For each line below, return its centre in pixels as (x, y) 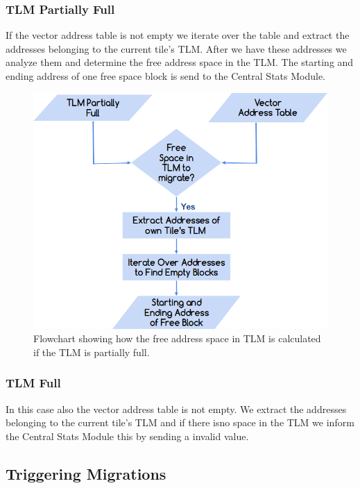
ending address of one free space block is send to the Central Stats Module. (166, 76)
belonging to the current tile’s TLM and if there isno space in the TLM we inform (180, 422)
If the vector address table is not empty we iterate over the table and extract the (178, 35)
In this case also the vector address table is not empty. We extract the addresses (176, 409)
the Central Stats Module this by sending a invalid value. (127, 436)
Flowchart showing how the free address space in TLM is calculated (177, 338)
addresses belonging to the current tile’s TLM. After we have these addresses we (176, 48)
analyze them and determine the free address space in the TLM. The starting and (180, 62)
